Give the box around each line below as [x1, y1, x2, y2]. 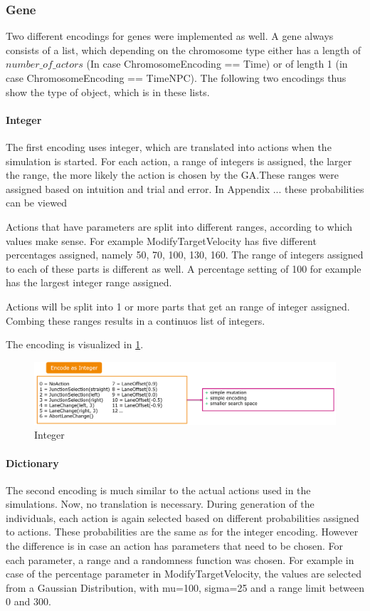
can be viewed [6, 195, 67, 210]
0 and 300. [6, 594, 51, 609]
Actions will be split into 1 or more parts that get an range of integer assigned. [6, 298, 350, 313]
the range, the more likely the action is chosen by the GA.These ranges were [6, 167, 339, 182]
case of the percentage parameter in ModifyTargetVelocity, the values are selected [6, 566, 362, 581]
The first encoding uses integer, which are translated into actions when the [6, 139, 332, 154]
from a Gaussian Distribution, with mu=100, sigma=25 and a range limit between [6, 580, 364, 595]
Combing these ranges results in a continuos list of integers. [6, 313, 265, 328]
